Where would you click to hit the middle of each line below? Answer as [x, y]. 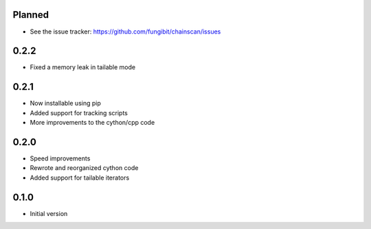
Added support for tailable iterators [80, 178]
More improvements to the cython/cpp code [92, 123]
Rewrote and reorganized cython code [84, 168]
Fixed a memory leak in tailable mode [83, 67]
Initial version [49, 213]
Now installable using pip [65, 104]
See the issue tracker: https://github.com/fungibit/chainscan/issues [125, 32]
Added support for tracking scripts [79, 112]
